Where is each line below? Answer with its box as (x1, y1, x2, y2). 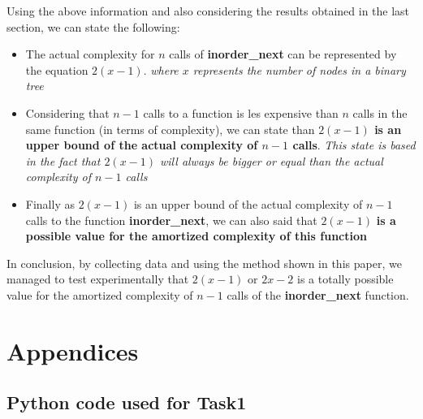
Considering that (25, 104, 110, 121)
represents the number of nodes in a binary (192, 61, 406, 78)
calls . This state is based (292, 136, 416, 153)
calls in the (352, 104, 408, 121)
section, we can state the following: (6, 18, 180, 35)
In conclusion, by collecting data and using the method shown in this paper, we (6, 254, 402, 271)
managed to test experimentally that (6, 270, 189, 287)
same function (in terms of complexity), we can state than (25, 120, 315, 137)
